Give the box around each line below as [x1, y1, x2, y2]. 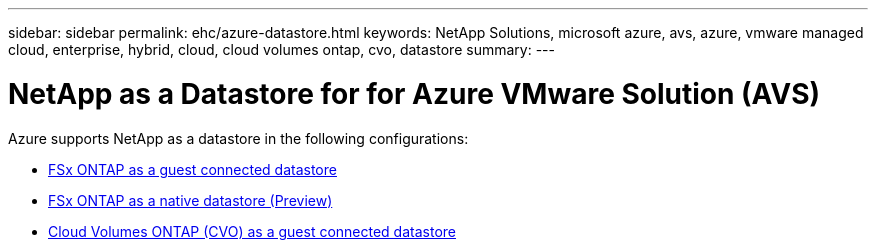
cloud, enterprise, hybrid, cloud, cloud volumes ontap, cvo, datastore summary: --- [8, 41, 555, 58]
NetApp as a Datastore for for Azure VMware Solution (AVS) [8, 76, 821, 111]
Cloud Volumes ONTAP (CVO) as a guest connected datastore [48, 222, 456, 240]
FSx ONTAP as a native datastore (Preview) [48, 191, 333, 209]
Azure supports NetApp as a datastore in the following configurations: [8, 129, 469, 147]
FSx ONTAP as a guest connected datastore [48, 160, 337, 178]
